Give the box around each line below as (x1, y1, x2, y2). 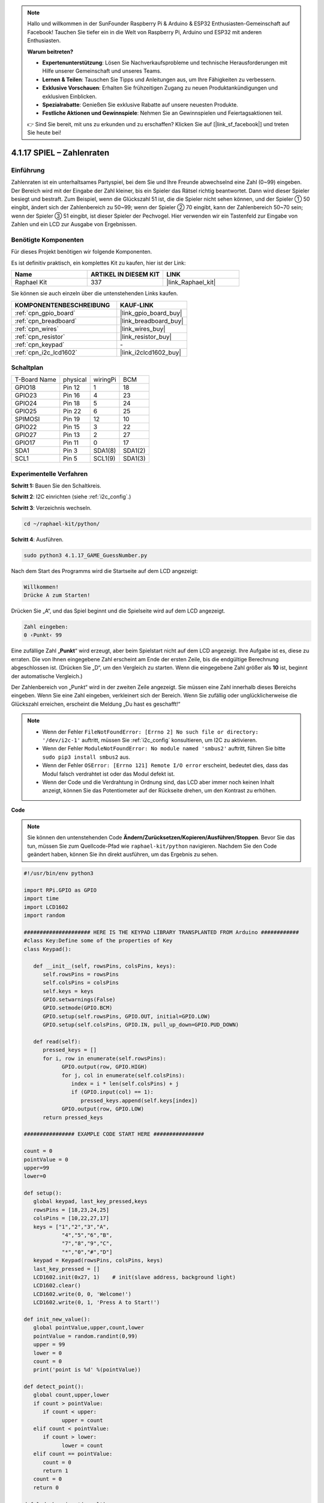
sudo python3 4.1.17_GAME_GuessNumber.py (23, 552, 148, 559)
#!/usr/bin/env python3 (23, 870, 94, 877)
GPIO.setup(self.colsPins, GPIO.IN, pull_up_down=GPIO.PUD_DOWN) (43, 1021, 239, 1028)
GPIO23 (14, 391, 37, 400)
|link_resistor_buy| (120, 332, 172, 341)
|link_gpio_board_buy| (120, 308, 182, 317)
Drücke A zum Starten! (23, 592, 91, 599)
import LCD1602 (23, 904, 68, 910)
